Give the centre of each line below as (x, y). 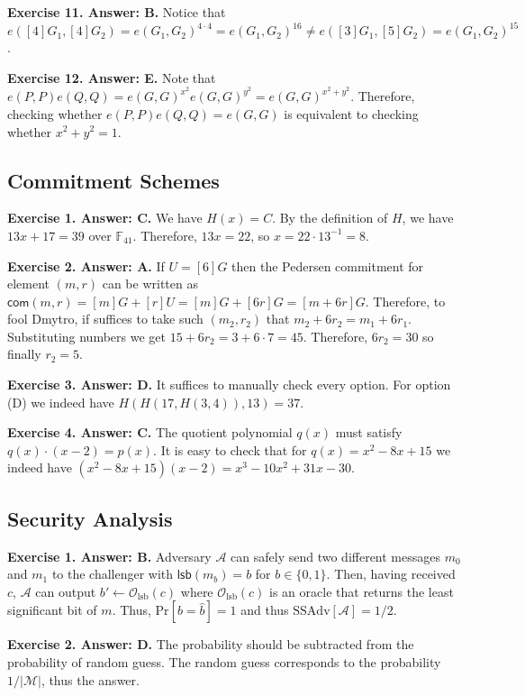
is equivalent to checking (351, 113)
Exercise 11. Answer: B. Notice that (117, 12)
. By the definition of (330, 218)
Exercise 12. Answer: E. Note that (112, 77)
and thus (265, 610)
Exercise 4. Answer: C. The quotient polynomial (150, 432)
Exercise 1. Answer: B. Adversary (109, 556)
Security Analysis (90, 518)
